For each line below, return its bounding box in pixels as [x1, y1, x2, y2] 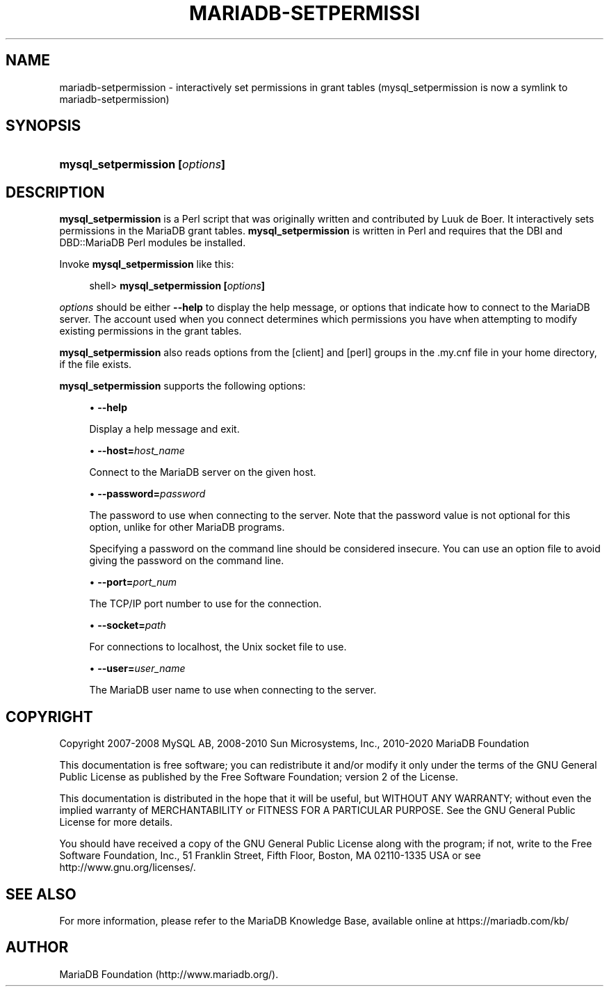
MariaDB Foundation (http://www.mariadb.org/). [59, 968, 279, 980]
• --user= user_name [89, 662, 186, 675]
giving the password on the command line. [89, 554, 284, 567]
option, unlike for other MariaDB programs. [89, 521, 285, 534]
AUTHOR [6, 938, 69, 957]
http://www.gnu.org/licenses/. [59, 861, 196, 874]
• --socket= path [89, 619, 166, 632]
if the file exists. [59, 358, 132, 371]
